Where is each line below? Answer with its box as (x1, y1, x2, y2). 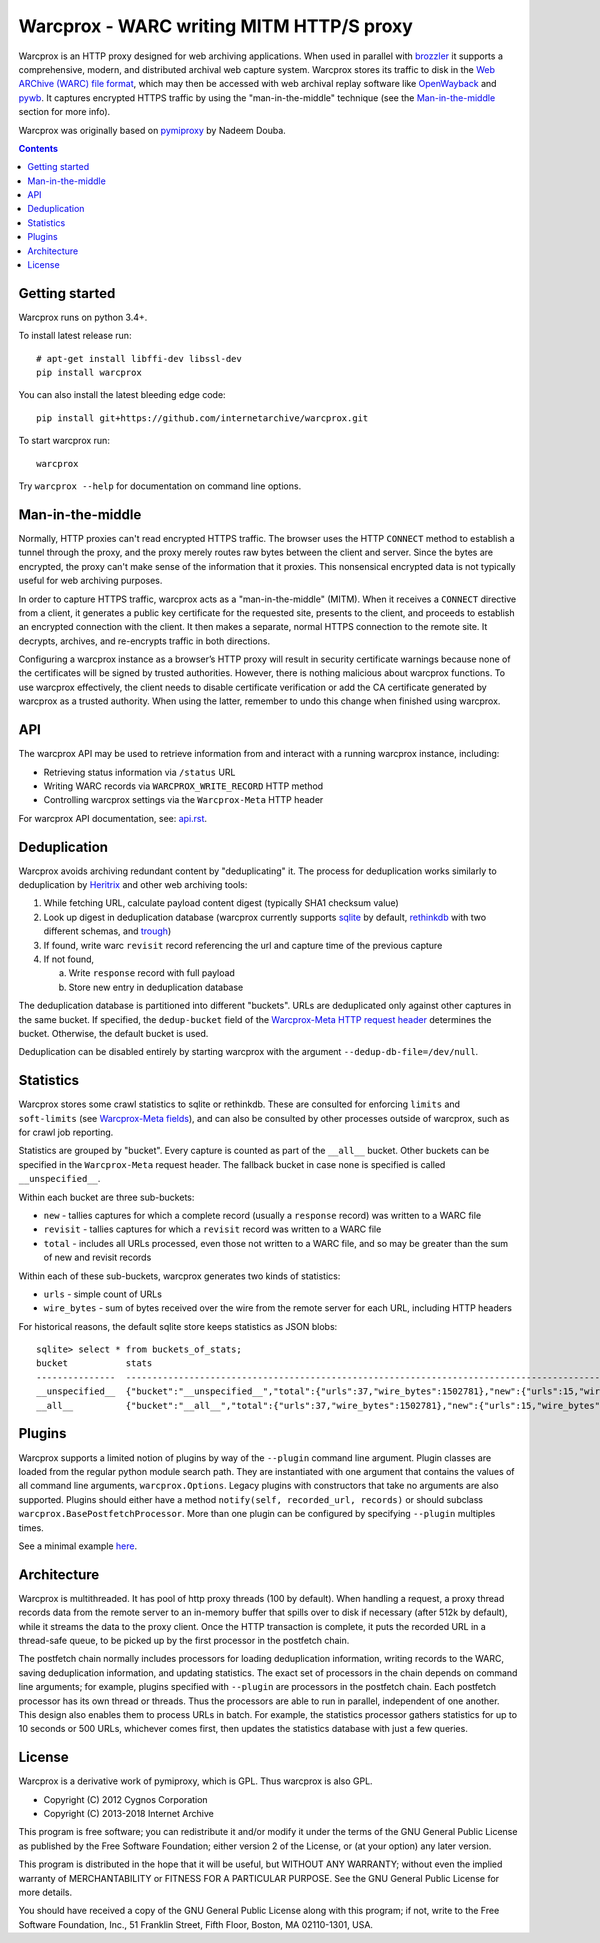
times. (18, 1521, 44, 1534)
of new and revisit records (43, 1251, 152, 1264)
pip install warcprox (36, 367, 142, 379)
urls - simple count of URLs (43, 1288, 162, 1300)
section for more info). (18, 106, 111, 118)
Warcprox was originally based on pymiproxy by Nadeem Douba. (18, 124, 287, 136)
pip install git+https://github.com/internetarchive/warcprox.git (36, 412, 369, 424)
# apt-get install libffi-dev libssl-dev (36, 353, 242, 364)
